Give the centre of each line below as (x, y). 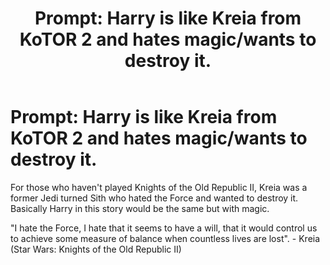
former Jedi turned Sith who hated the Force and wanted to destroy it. (154, 198)
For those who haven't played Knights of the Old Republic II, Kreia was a (159, 187)
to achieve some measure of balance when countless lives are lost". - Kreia (165, 238)
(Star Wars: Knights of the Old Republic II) (96, 249)
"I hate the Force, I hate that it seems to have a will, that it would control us (164, 228)
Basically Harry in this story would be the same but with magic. (140, 208)
